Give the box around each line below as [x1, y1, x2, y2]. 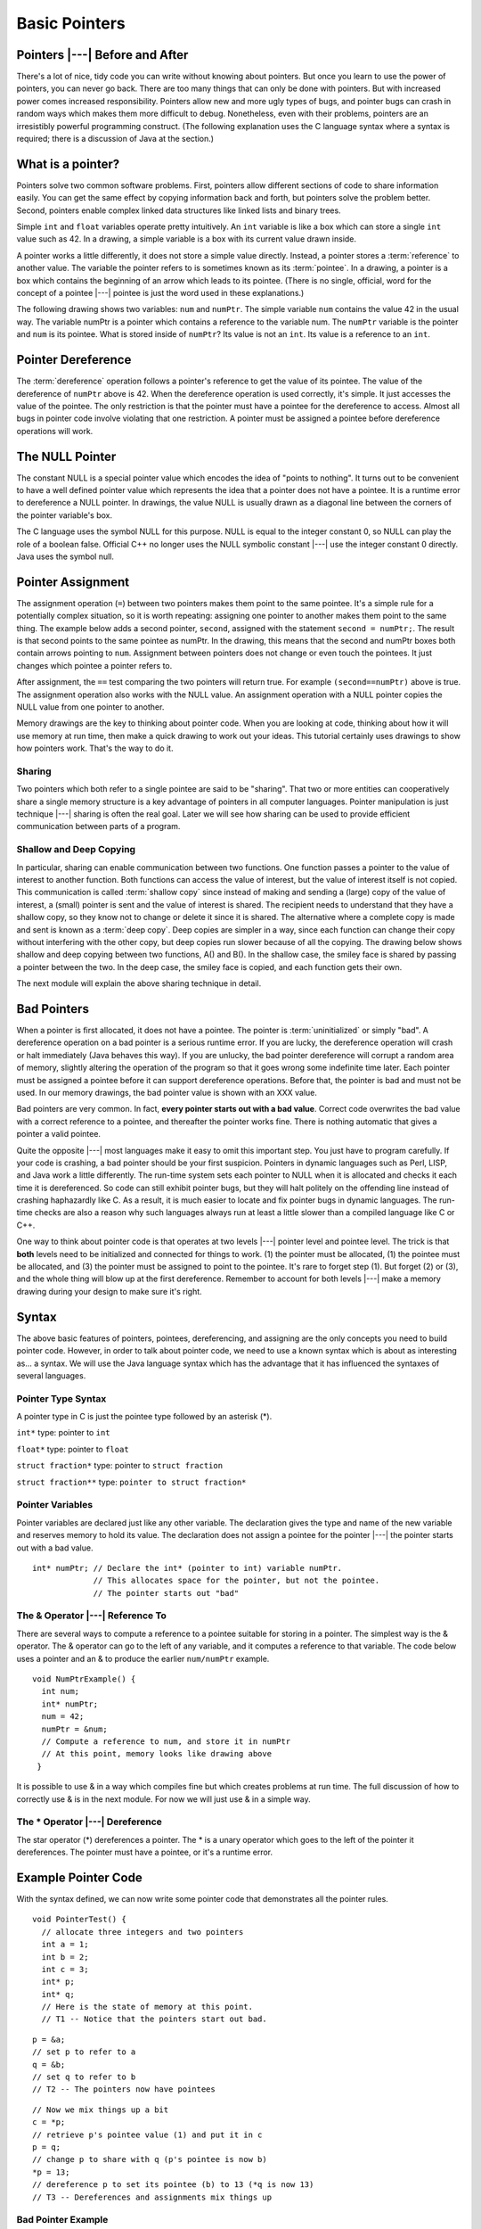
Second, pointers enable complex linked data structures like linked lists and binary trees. [16, 205, 342, 216]
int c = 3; [41, 1964, 89, 1974]
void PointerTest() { [32, 1914, 126, 1925]
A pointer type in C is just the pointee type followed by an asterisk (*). [16, 1411, 273, 1422]
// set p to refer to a [32, 2047, 136, 2057]
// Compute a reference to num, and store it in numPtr [41, 1736, 291, 1747]
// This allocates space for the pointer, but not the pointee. [93, 1575, 380, 1586]
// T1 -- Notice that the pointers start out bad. [41, 2014, 267, 2024]
